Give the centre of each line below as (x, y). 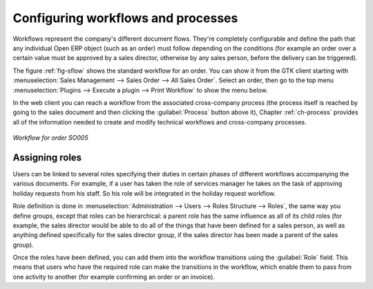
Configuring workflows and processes (125, 18)
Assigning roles (47, 157)
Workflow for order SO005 (51, 138)
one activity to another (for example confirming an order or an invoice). (114, 277)
